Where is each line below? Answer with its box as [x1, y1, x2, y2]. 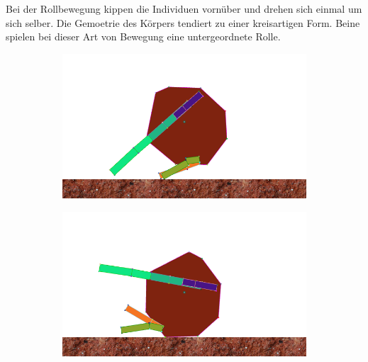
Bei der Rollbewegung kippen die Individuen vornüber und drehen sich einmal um [6, 1, 362, 16]
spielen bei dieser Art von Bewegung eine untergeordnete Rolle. [6, 29, 281, 44]
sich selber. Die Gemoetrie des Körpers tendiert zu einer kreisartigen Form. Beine [6, 15, 360, 30]
